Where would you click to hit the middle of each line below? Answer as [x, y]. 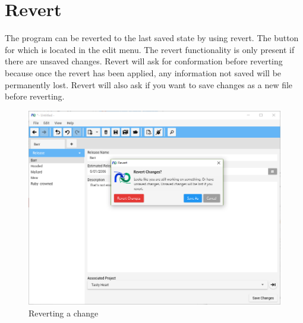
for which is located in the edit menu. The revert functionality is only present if [150, 49]
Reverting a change [64, 313]
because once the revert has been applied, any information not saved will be [143, 72]
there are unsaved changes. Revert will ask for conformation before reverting [144, 61]
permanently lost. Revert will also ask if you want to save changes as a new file [149, 84]
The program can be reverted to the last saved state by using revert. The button [152, 38]
